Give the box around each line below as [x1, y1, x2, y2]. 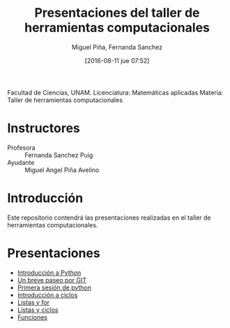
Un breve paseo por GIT [17, 276, 87, 284]
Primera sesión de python [17, 283, 92, 292]
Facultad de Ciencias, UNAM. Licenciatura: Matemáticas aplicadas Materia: [7, 88, 224, 97]
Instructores [7, 120, 80, 136]
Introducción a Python [17, 268, 82, 277]
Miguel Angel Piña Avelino [24, 166, 100, 174]
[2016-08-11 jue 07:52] [84, 56, 150, 64]
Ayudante [7, 158, 35, 166]
